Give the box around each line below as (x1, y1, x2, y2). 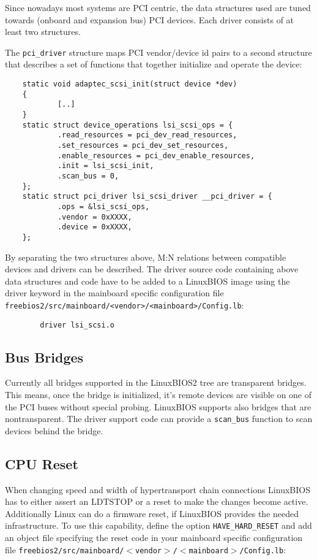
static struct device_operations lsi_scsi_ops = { (22, 120, 233, 129)
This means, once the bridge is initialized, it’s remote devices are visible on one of (5, 388, 312, 401)
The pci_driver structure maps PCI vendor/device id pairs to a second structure (5, 45, 312, 58)
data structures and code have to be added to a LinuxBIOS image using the (5, 274, 290, 287)
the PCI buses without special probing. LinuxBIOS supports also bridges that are (5, 400, 311, 413)
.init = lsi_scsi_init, (57, 161, 154, 171)
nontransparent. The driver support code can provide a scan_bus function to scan (5, 412, 313, 425)
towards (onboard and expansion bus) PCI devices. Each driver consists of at (5, 13, 294, 26)
